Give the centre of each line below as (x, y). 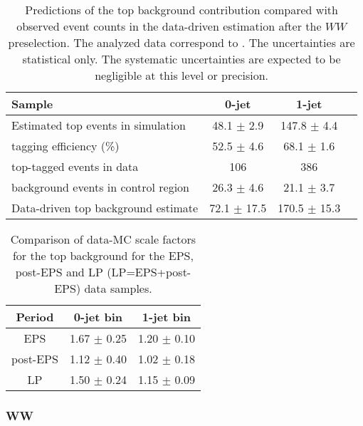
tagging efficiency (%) (65, 146)
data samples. (118, 288)
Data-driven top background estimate (105, 208)
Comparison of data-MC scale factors (103, 239)
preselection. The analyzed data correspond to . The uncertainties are (181, 42)
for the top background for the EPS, (103, 255)
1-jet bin (167, 317)
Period (35, 317)
